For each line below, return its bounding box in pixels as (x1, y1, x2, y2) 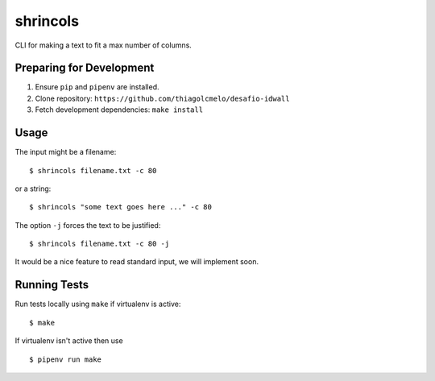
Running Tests (14, 278, 89, 292)
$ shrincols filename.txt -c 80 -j (29, 239, 170, 249)
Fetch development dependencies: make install (35, 105, 204, 114)
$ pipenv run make (29, 354, 102, 364)
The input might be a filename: (14, 147, 117, 157)
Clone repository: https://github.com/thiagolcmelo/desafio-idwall (35, 93, 290, 103)
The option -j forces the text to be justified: (14, 220, 161, 230)
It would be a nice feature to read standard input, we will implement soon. (14, 257, 259, 267)
